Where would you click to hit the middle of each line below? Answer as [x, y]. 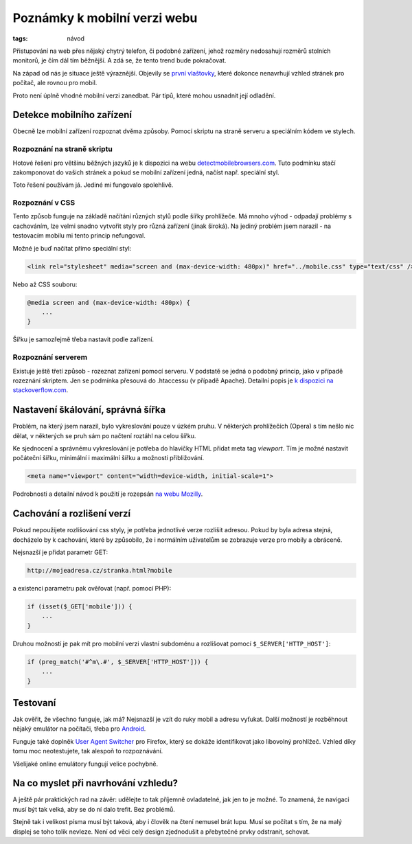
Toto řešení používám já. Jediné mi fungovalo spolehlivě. [93, 185]
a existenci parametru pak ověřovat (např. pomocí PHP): [92, 588]
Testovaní [34, 703]
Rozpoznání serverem [50, 357]
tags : [20, 38]
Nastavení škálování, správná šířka [89, 410]
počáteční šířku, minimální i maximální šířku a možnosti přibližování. [108, 458]
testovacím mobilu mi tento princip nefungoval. [79, 236]
